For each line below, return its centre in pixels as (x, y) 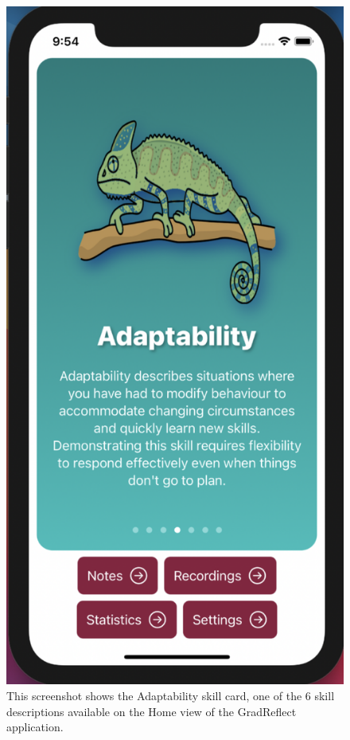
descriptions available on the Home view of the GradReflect (152, 711)
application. (35, 727)
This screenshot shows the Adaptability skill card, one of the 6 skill (171, 695)
